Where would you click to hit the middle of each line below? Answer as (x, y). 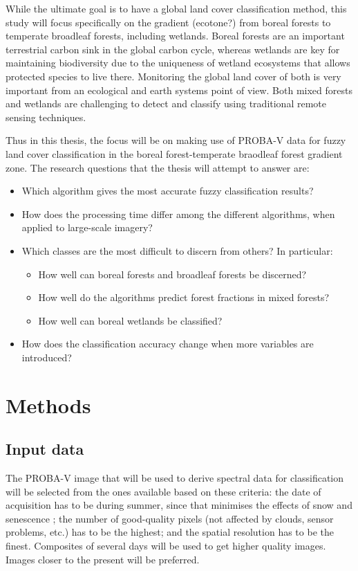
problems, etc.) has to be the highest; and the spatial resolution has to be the (170, 532)
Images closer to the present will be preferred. (103, 559)
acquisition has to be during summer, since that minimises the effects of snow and (179, 505)
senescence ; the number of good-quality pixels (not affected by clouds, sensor (170, 518)
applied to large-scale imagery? (87, 227)
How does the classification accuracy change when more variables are (168, 344)
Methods (48, 405)
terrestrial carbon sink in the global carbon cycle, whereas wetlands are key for (173, 49)
